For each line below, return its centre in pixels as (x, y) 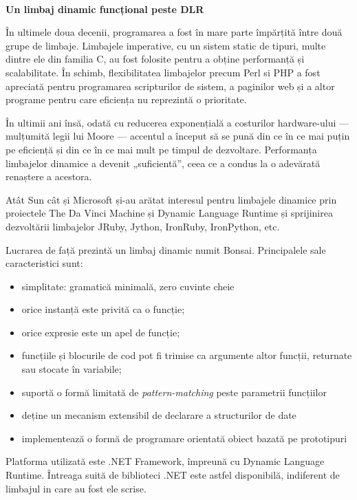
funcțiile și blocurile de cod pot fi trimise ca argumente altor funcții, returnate (187, 355)
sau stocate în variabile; (72, 369)
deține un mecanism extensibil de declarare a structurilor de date (159, 415)
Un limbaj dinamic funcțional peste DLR (105, 9)
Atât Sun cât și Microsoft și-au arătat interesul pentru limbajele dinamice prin (171, 199)
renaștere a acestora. (49, 176)
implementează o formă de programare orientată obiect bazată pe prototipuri (184, 438)
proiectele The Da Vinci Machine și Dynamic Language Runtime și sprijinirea (169, 213)
